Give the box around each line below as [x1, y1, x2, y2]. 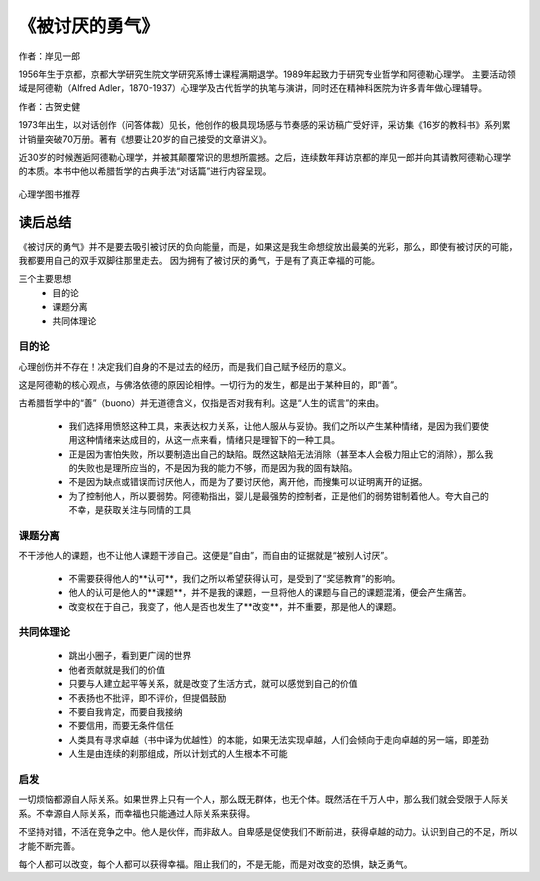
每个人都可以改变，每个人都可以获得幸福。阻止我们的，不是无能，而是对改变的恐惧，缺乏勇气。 [18, 858, 413, 870]
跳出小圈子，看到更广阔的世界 [68, 650, 192, 662]
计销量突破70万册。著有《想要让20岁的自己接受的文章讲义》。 [18, 133, 272, 145]
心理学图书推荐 [18, 188, 80, 200]
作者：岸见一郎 [18, 50, 80, 62]
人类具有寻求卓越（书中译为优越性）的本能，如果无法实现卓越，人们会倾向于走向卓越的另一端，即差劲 [68, 733, 489, 745]
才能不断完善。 [18, 840, 80, 852]
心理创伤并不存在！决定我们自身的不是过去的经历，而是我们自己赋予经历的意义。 [18, 360, 352, 372]
